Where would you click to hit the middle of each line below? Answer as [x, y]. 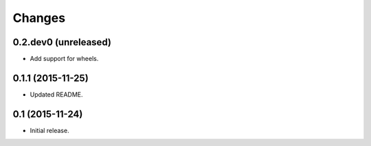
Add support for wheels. [64, 59]
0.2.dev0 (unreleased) [62, 42]
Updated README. [56, 94]
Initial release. [49, 130]
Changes [39, 18]
